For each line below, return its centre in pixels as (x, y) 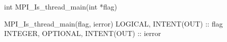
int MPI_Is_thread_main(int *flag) (61, 6)
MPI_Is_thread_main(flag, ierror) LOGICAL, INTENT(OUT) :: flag (113, 23)
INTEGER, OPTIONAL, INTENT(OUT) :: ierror (83, 33)
